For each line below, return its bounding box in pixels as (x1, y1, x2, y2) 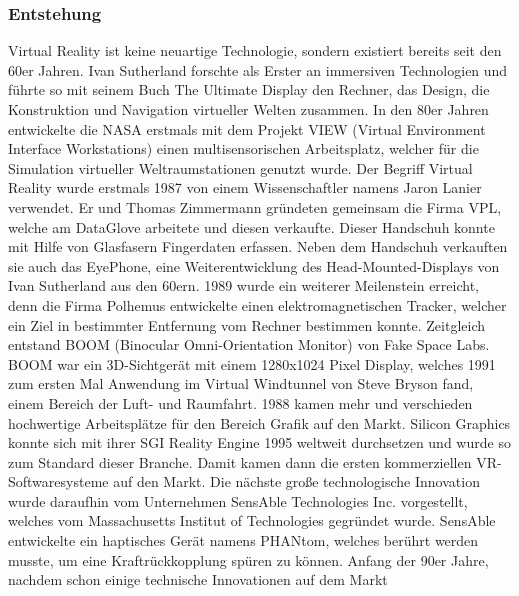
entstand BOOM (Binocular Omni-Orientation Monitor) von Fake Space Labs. (8, 334, 490, 355)
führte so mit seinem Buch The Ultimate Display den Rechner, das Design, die (8, 79, 490, 100)
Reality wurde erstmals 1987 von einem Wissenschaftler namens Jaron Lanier (8, 177, 482, 198)
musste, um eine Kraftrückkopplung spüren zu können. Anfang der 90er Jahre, (8, 549, 489, 570)
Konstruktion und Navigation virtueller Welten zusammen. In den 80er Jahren (8, 99, 489, 119)
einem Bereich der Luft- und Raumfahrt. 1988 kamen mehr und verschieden (8, 392, 473, 413)
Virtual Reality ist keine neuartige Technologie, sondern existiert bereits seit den (8, 40, 502, 61)
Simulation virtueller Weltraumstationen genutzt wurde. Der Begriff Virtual (8, 157, 473, 178)
